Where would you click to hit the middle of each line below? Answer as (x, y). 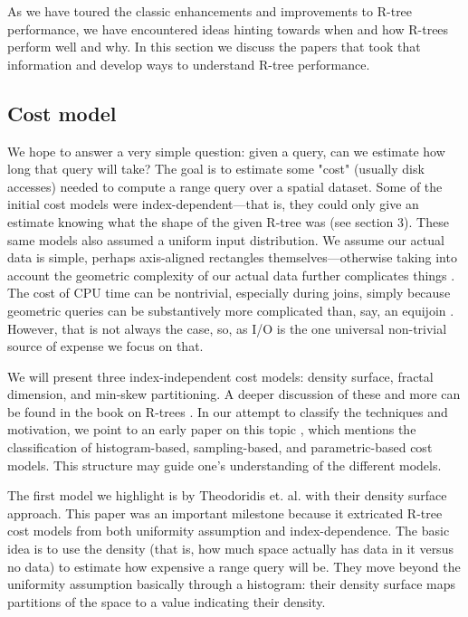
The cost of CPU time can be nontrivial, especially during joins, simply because (229, 293)
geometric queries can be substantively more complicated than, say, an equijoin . (231, 310)
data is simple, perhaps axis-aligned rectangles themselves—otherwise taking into (232, 257)
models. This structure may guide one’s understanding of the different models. (224, 465)
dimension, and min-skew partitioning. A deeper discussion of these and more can (234, 394)
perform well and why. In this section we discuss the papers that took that (214, 47)
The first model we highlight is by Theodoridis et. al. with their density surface (227, 495)
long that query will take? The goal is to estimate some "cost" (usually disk (216, 169)
